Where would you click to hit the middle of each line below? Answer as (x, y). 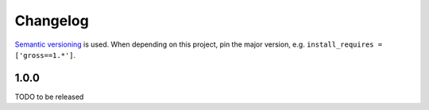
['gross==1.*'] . (45, 55)
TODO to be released (49, 97)
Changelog (52, 21)
